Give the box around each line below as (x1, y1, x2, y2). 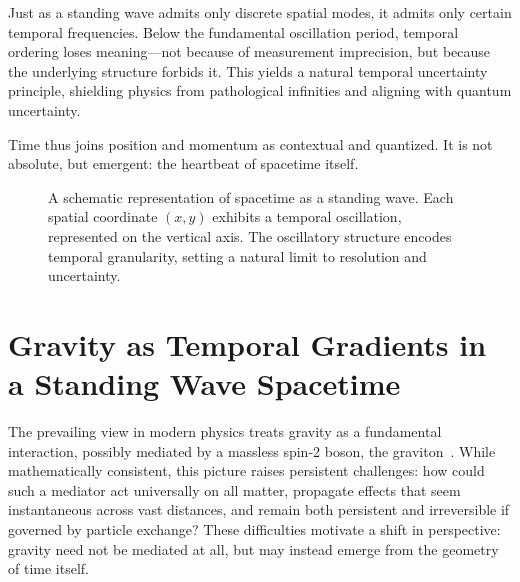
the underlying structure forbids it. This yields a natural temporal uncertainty (8, 60, 488, 81)
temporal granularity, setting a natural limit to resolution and (48, 245, 427, 266)
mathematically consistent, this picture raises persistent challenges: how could (8, 460, 485, 481)
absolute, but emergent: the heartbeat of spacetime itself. (8, 153, 359, 174)
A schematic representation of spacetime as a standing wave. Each (48, 186, 454, 207)
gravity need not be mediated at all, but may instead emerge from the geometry (8, 538, 499, 559)
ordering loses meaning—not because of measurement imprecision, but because (8, 41, 491, 62)
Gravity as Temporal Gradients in (8, 323, 487, 364)
